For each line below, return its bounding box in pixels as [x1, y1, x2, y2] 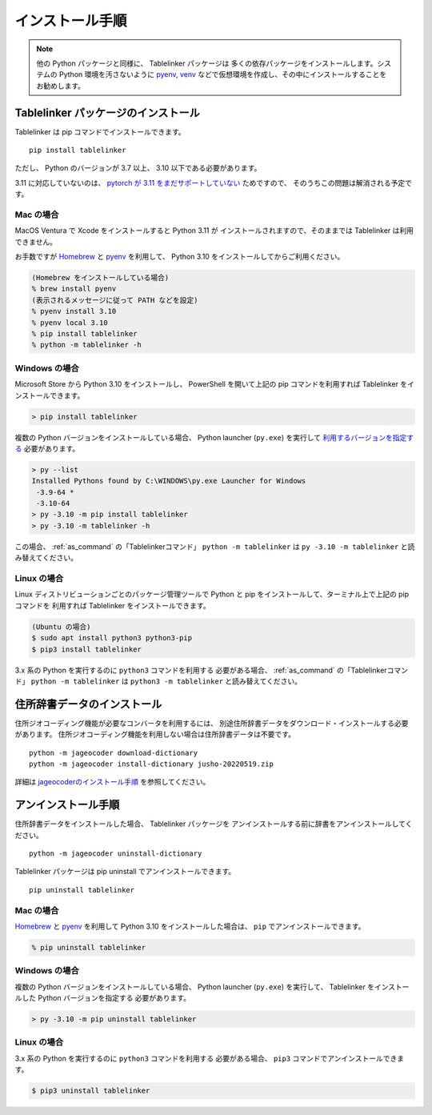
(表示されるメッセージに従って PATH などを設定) [31, 295, 199, 304]
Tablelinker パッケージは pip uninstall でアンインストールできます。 [14, 867, 236, 876]
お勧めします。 [36, 81, 86, 90]
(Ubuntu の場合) [31, 622, 91, 632]
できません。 [14, 237, 58, 247]
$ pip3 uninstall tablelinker [31, 1086, 150, 1096]
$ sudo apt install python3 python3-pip [31, 633, 192, 643]
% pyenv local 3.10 [31, 318, 108, 327]
